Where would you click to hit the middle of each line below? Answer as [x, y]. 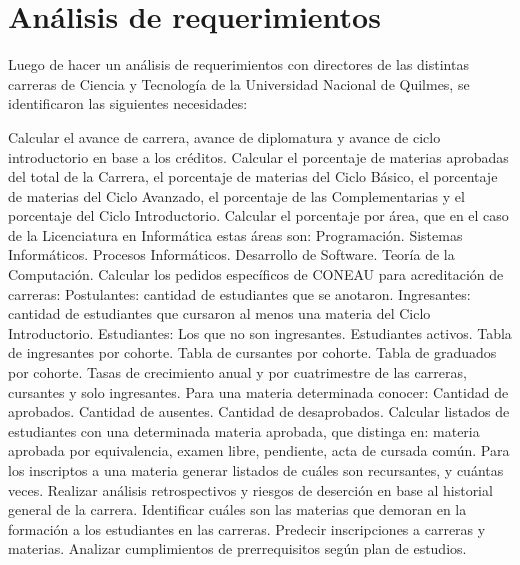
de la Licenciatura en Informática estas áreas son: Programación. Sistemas [235, 234]
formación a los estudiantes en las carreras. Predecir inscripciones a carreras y [247, 528]
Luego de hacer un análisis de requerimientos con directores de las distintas [238, 64]
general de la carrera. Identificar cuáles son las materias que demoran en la [237, 509]
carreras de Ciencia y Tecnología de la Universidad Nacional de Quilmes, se [239, 83]
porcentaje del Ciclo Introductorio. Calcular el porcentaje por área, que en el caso [258, 215]
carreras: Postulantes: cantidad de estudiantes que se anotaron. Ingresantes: [239, 293]
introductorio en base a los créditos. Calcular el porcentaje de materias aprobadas [258, 156]
